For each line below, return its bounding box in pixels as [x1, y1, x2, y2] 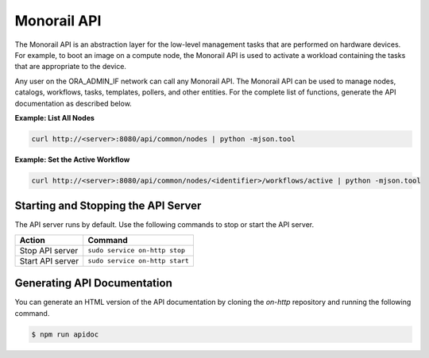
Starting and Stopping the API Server [14, 199, 202, 213]
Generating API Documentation [14, 276, 172, 290]
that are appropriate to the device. [14, 62, 127, 71]
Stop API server [19, 244, 79, 256]
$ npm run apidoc [31, 329, 99, 339]
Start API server [19, 255, 79, 266]
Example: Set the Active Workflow [14, 155, 130, 164]
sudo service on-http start [87, 256, 190, 265]
